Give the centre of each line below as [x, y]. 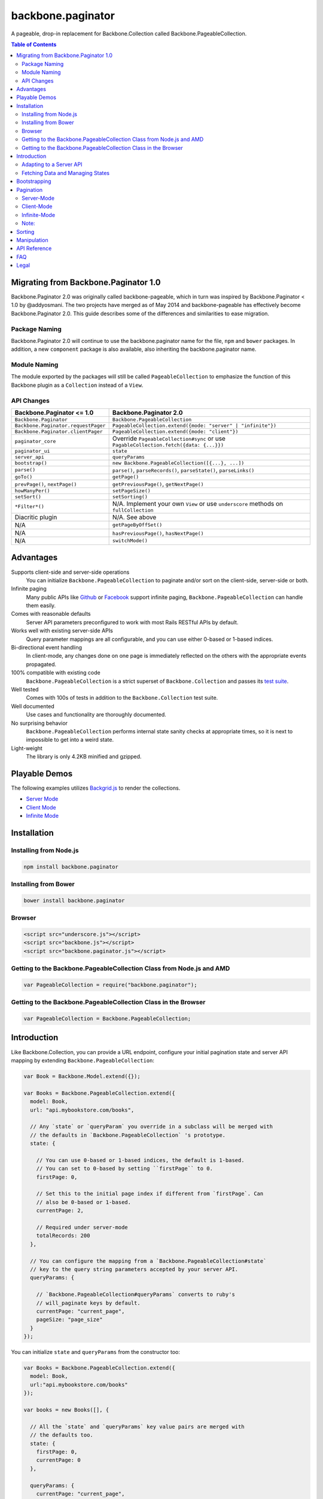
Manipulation [32, 240]
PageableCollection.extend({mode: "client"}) [175, 431]
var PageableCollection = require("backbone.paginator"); [110, 985]
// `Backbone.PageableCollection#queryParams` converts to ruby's [136, 1295]
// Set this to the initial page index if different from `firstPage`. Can [150, 1194]
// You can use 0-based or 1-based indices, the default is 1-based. [140, 1160]
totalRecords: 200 [63, 1236]
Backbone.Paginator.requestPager [60, 425]
